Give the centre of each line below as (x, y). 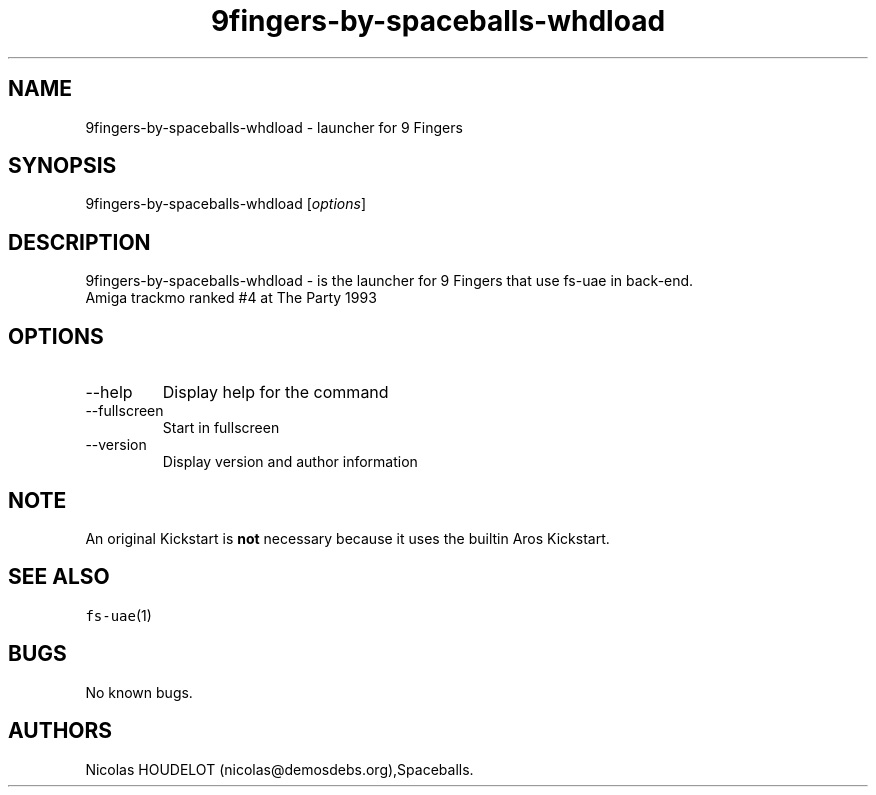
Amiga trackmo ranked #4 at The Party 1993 (231, 298)
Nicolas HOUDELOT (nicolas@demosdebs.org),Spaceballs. (279, 769)
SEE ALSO (59, 577)
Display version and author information (290, 462)
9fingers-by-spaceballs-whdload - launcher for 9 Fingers (274, 127)
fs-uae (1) (118, 615)
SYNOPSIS (62, 166)
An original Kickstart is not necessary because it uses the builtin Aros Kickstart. (347, 538)
